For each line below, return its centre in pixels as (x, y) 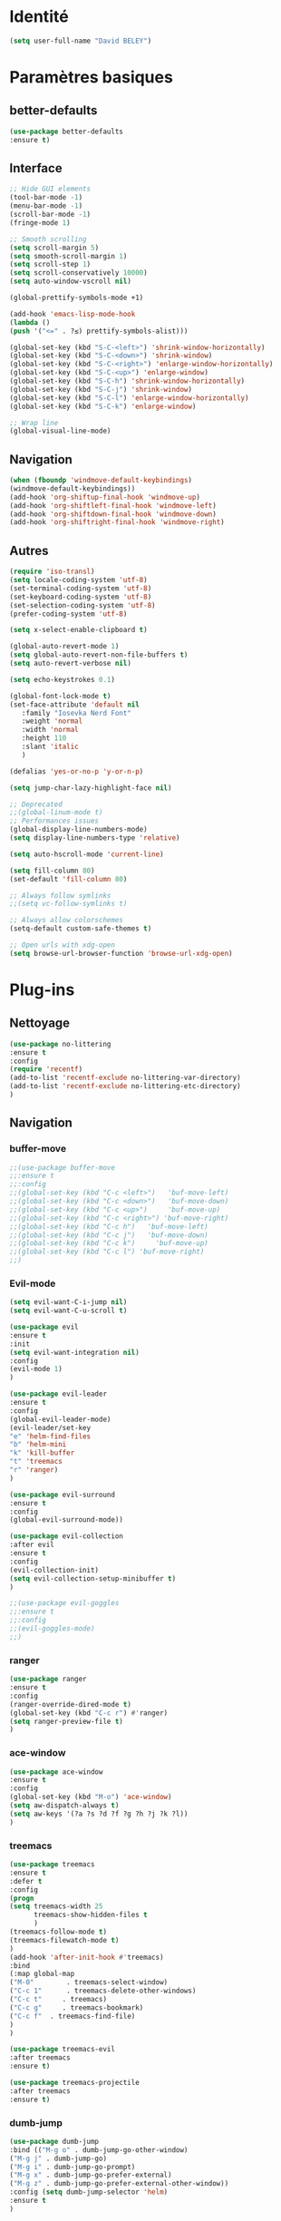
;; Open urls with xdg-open (63, 945)
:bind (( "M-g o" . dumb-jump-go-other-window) (99, 2150)
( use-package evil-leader (58, 1394)
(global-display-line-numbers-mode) (78, 830)
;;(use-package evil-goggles (64, 1603)
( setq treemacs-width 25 (56, 1906)
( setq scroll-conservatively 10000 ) (78, 273)
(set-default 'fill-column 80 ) (68, 879)
